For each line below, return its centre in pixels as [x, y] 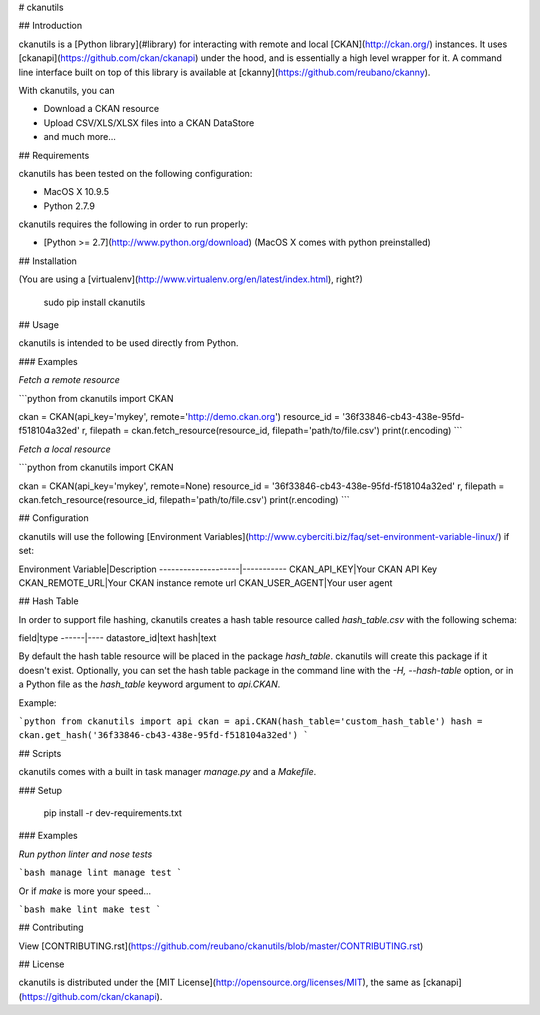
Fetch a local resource [64, 449]
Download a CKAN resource [101, 109]
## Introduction [50, 26]
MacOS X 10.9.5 [76, 192]
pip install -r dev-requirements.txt [112, 812]
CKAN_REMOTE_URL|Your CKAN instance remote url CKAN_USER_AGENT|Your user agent [205, 582]
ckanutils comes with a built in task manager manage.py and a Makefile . [167, 772]
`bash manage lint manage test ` [100, 873]
